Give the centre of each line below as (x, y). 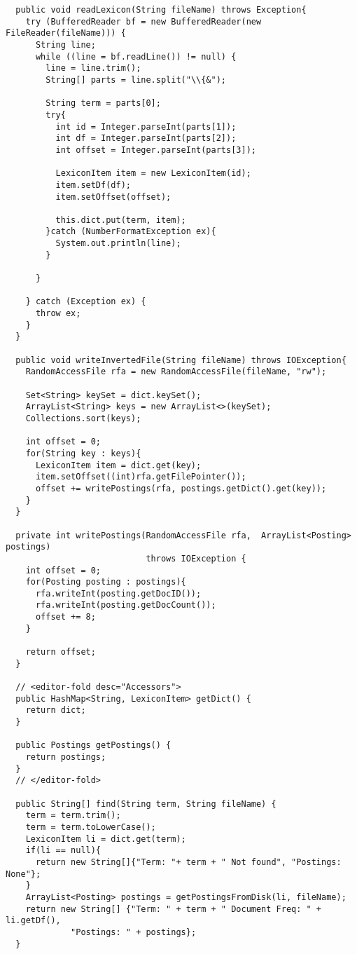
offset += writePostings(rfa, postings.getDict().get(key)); (181, 488)
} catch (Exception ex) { (86, 302)
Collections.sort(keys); (83, 418)
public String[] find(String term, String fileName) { (146, 804)
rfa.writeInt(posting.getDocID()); (118, 593)
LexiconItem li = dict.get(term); (106, 839)
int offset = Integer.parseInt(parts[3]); (156, 150)
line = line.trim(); (93, 68)
